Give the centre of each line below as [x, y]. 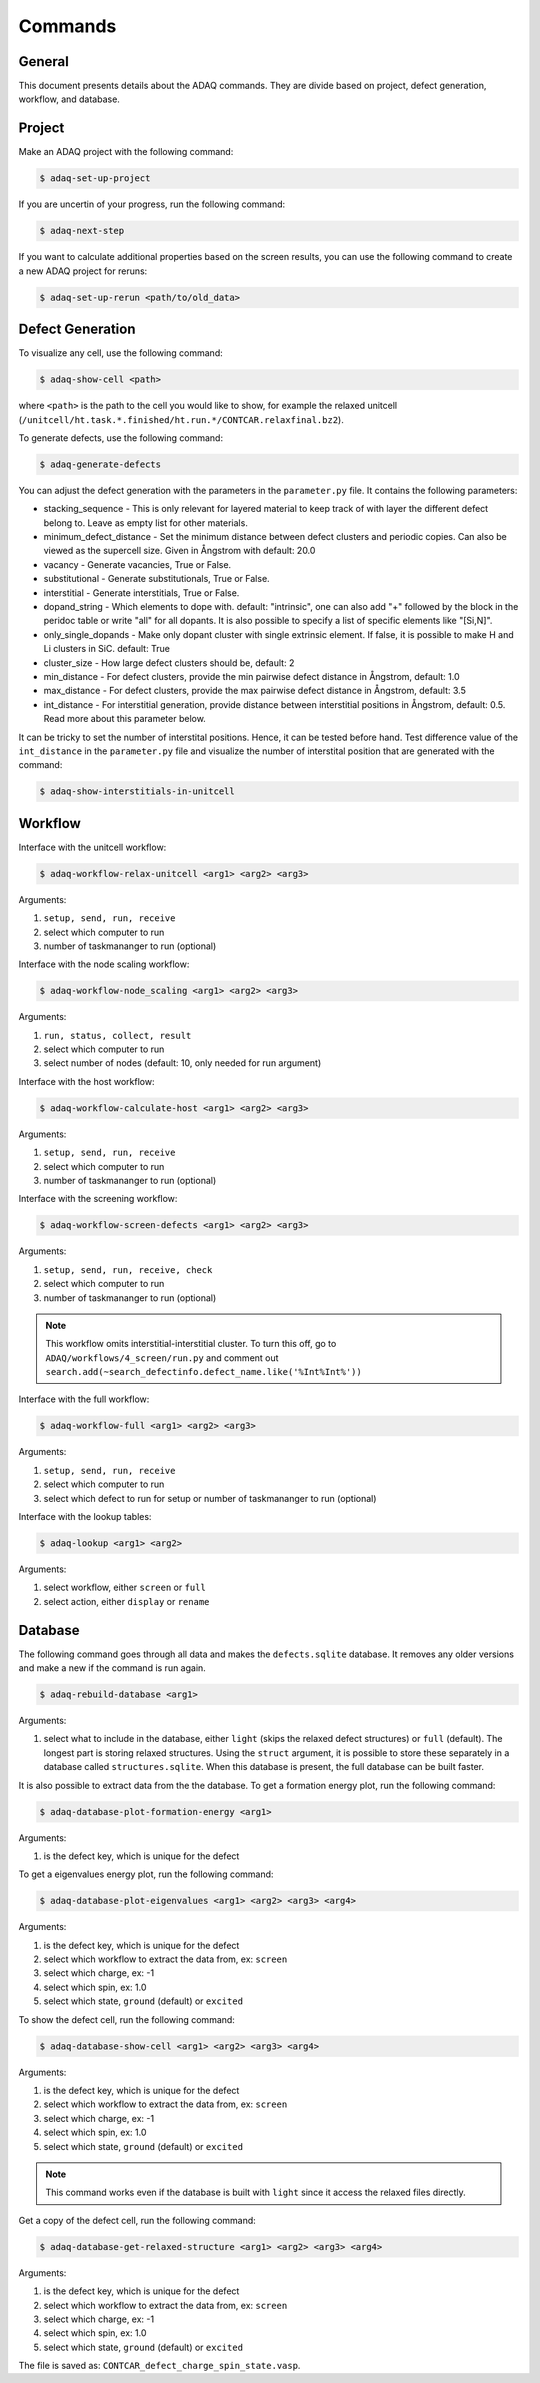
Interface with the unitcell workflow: [92, 847]
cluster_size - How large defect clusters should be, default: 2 [169, 662]
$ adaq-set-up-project [95, 178]
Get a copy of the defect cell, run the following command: [137, 2220]
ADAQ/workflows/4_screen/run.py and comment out [162, 1357]
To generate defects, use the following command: [121, 437]
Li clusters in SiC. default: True [106, 649]
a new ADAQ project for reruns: [83, 271]
